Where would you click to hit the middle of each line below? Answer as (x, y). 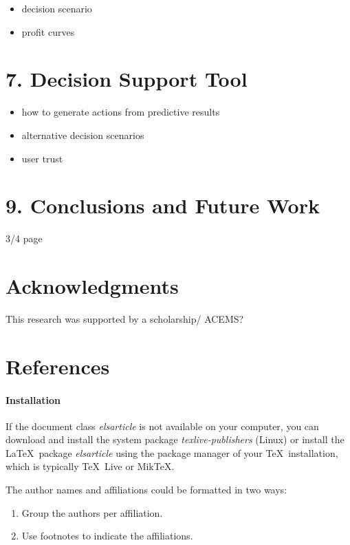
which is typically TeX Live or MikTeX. (90, 466)
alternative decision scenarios (83, 135)
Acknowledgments (92, 286)
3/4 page (24, 238)
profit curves (48, 31)
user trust (42, 158)
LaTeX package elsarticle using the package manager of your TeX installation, (172, 452)
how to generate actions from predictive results (121, 112)
